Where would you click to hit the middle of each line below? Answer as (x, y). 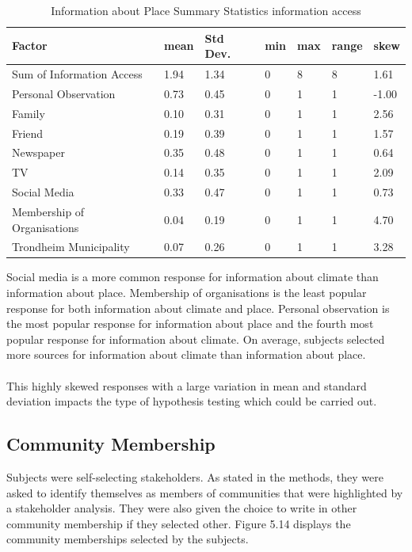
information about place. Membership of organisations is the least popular (187, 293)
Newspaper (39, 152)
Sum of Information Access (77, 74)
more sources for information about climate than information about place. (186, 354)
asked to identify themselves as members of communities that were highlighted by (205, 492)
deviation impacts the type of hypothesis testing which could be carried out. (192, 401)
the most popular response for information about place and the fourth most (190, 324)
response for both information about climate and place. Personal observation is (198, 308)
